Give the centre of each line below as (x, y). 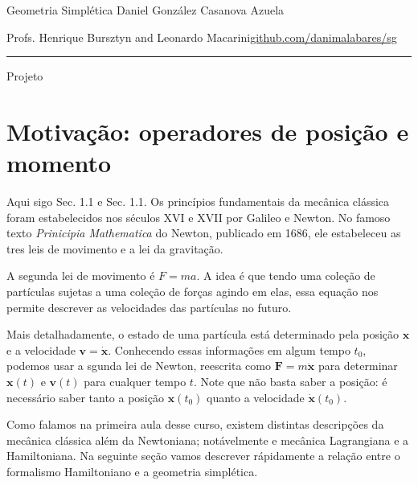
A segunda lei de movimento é (81, 275)
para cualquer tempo (135, 382)
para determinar (358, 366)
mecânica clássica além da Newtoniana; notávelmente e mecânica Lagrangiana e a (208, 440)
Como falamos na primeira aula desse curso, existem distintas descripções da (195, 424)
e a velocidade (41, 349)
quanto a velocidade (256, 397)
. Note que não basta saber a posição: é (290, 382)
